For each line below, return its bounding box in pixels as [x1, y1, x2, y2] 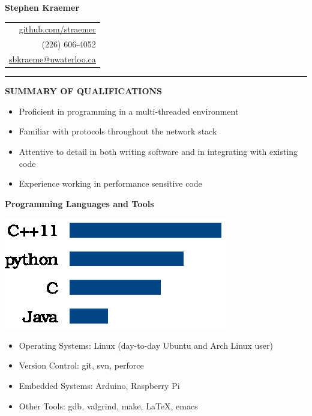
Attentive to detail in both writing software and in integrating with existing [19, 145, 298, 157]
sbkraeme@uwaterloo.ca [9, 53, 96, 65]
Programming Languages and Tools [5, 197, 154, 210]
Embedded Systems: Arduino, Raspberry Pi [19, 379, 180, 392]
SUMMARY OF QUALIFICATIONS [5, 85, 163, 97]
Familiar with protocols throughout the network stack [19, 125, 217, 137]
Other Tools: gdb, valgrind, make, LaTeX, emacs [19, 399, 198, 412]
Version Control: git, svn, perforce [19, 359, 144, 372]
